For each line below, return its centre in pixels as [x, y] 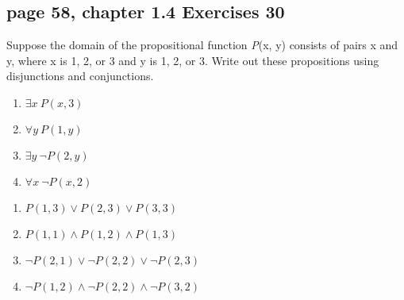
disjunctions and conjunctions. [80, 76]
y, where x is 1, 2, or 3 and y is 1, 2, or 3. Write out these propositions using [193, 60]
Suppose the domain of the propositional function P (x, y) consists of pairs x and [202, 45]
